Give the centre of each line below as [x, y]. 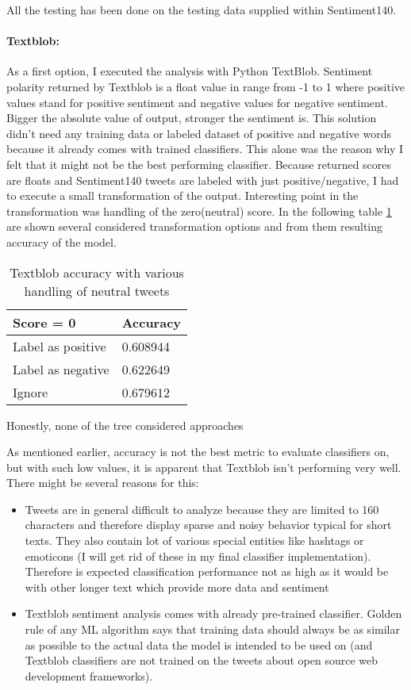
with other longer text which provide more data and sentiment [177, 586]
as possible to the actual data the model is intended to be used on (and [199, 644]
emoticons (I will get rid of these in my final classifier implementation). [198, 556]
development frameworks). [89, 675]
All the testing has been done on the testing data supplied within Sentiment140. [202, 10]
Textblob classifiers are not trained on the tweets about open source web [202, 660]
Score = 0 [44, 322]
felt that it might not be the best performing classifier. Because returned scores [199, 164]
